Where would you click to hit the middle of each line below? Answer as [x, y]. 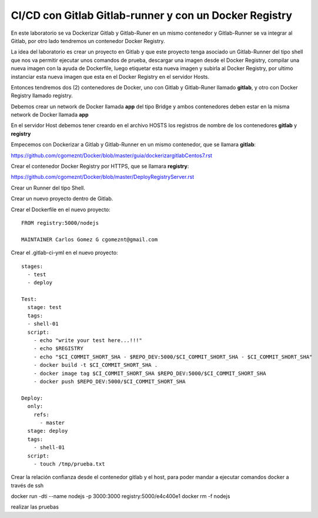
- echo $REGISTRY [58, 348]
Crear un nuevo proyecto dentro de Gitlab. [62, 199]
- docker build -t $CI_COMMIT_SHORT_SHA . [96, 365]
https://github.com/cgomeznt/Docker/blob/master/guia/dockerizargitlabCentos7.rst [112, 155]
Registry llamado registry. [42, 96]
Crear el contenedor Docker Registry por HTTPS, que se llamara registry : [100, 166]
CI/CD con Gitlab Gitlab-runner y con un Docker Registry [152, 15]
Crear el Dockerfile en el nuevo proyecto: [61, 210]
